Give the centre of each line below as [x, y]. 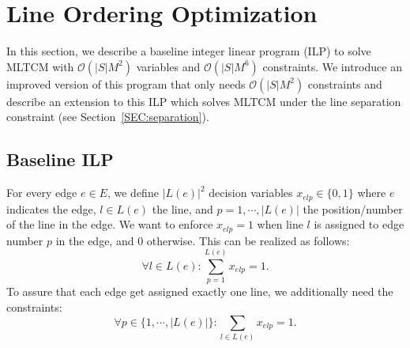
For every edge [42, 193]
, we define [133, 193]
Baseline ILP [60, 159]
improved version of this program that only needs [126, 83]
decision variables [251, 193]
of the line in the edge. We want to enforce [110, 224]
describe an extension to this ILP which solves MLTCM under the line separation [204, 101]
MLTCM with [40, 66]
